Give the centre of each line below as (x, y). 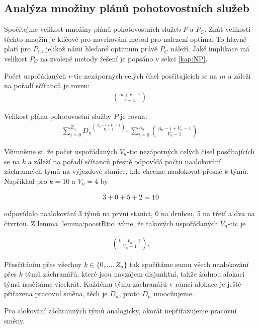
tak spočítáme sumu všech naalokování (189, 264)
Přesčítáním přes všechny (43, 264)
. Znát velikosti (228, 29)
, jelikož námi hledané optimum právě (100, 49)
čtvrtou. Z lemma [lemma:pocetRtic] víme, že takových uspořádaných (111, 223)
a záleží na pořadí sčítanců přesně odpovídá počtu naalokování (124, 161)
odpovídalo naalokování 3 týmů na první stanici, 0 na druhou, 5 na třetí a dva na (129, 213)
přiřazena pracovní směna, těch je (56, 293)
